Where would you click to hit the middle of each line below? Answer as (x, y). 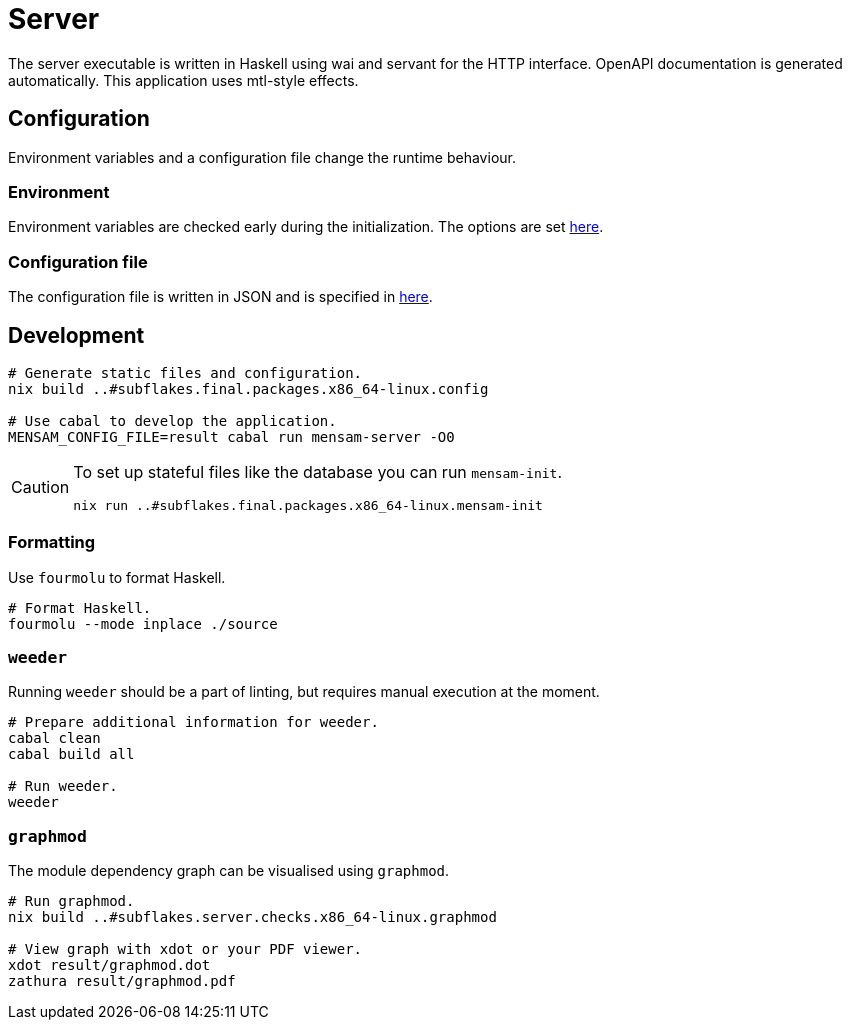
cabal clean (54, 738)
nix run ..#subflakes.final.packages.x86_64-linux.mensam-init (308, 505)
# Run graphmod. (71, 901)
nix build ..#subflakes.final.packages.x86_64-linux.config (248, 388)
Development (76, 335)
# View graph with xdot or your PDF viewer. (185, 949)
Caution (40, 487)
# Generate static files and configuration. (185, 372)
